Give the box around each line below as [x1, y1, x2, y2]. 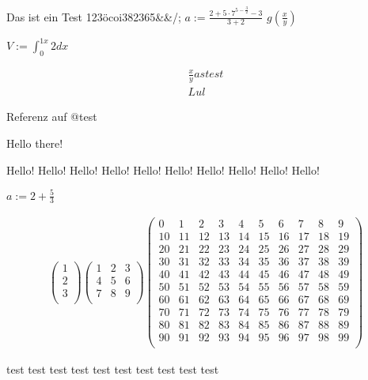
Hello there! [6, 134, 63, 151]
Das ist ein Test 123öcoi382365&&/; [6, 8, 181, 24]
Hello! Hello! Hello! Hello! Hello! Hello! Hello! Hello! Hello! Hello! [6, 161, 320, 178]
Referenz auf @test [6, 108, 97, 125]
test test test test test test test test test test [6, 360, 219, 377]
